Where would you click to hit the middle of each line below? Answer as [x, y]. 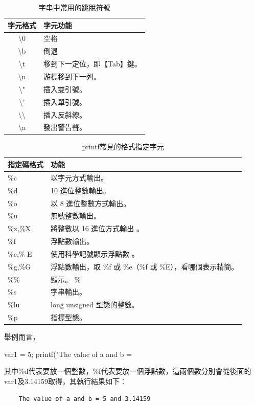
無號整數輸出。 [76, 216]
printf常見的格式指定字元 [123, 147]
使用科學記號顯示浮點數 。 [95, 253]
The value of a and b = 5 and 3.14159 [85, 399]
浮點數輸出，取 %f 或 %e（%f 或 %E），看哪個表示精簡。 [145, 266]
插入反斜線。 [65, 114]
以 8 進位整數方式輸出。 [91, 203]
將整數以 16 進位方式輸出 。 [97, 228]
